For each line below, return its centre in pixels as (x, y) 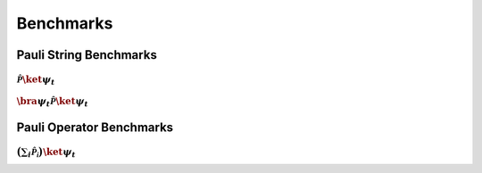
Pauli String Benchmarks (87, 55)
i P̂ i (33, 152)
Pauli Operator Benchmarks (95, 127)
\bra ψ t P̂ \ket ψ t (53, 102)
